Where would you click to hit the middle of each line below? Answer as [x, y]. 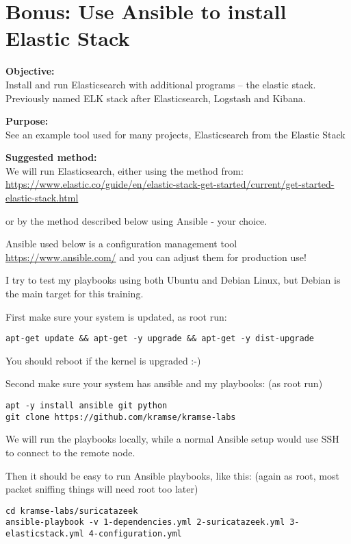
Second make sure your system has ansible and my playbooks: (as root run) [164, 383]
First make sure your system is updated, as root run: [116, 316]
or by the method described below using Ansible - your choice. [136, 220]
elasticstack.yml [45, 534]
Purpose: [27, 121]
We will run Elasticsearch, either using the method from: [125, 170]
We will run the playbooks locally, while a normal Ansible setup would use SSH [172, 439]
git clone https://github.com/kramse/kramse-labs [121, 417]
